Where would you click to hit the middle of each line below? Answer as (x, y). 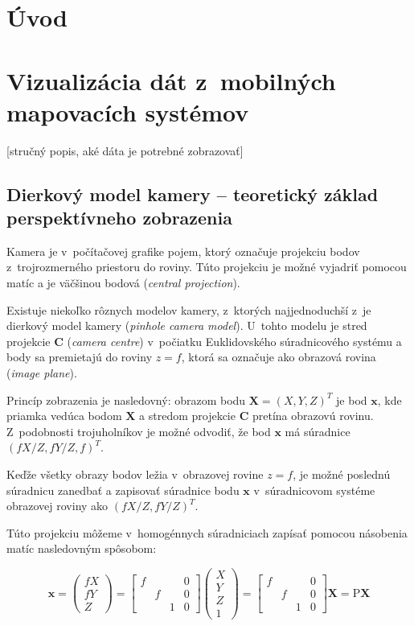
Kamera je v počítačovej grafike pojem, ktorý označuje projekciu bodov (183, 251)
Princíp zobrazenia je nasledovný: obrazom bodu (126, 399)
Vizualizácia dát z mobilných (171, 80)
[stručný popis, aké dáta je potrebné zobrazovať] (125, 150)
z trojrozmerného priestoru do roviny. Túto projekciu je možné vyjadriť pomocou (207, 267)
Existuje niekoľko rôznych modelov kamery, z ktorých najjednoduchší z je (189, 309)
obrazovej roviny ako (57, 506)
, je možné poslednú (342, 474)
